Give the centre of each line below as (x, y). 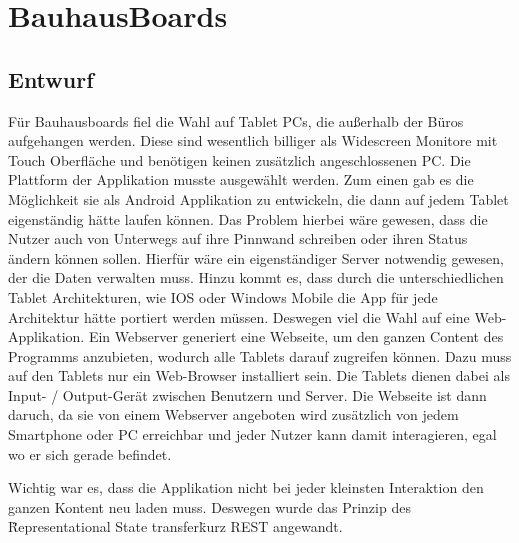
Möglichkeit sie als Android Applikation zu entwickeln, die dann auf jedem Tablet (258, 198)
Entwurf (51, 78)
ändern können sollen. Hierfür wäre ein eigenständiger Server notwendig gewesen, (256, 257)
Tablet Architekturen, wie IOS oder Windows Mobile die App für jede (223, 296)
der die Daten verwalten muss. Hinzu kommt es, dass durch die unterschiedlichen (256, 277)
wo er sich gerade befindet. (90, 453)
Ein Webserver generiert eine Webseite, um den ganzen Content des (296, 336)
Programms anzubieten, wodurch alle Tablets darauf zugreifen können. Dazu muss (260, 355)
